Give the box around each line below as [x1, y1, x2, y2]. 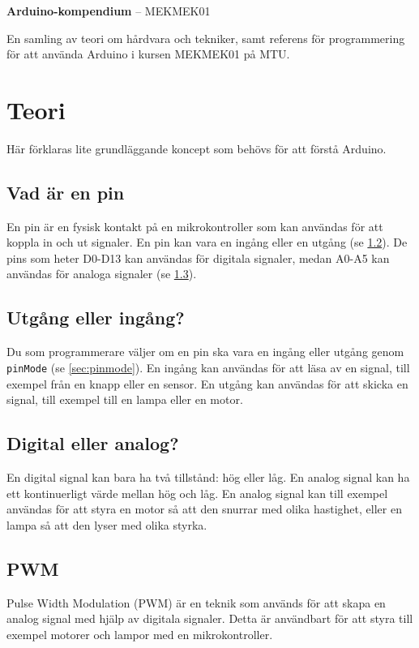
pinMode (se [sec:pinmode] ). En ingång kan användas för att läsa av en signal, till [6, 358, 410, 375]
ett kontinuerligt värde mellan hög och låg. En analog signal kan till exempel [6, 484, 388, 501]
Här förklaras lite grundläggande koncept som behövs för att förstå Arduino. [6, 139, 387, 157]
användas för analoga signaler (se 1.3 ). [6, 265, 197, 282]
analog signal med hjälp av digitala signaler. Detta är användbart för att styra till [6, 610, 413, 627]
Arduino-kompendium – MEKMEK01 [6, 2, 211, 19]
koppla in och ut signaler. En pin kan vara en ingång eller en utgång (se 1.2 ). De [6, 234, 408, 251]
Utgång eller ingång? [6, 305, 185, 330]
